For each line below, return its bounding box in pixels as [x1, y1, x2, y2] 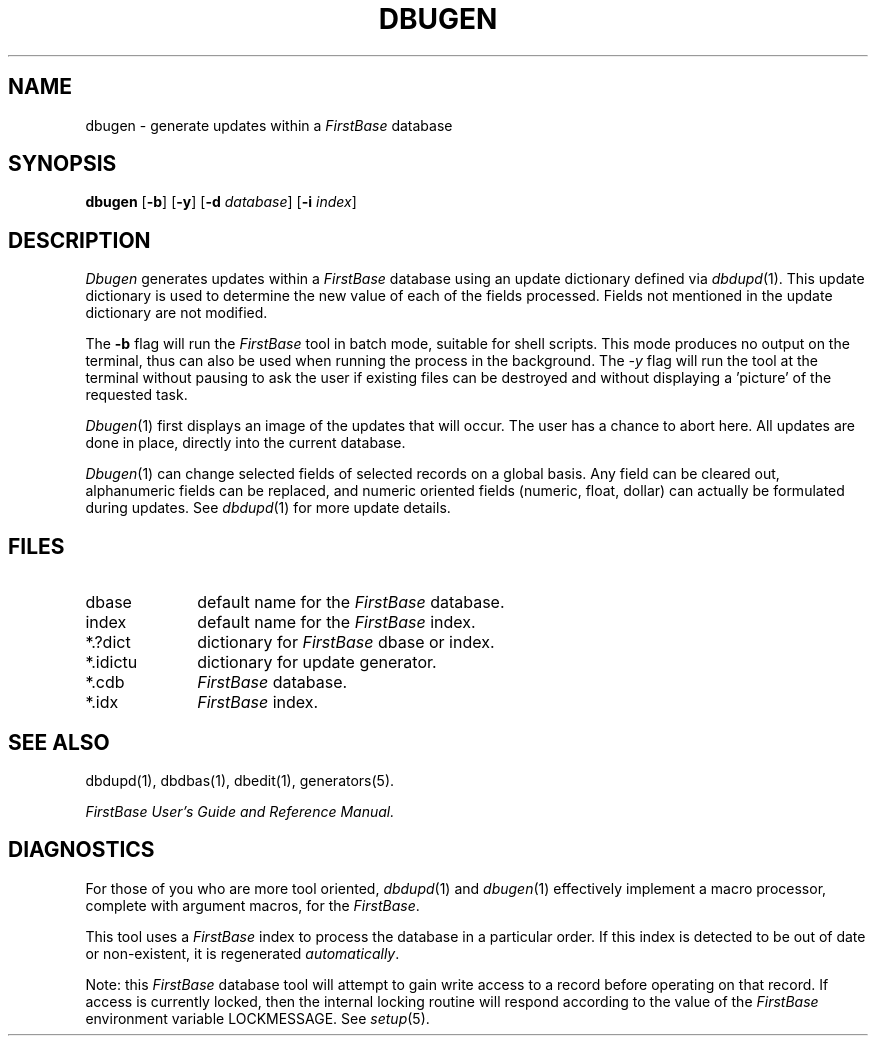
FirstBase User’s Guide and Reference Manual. [85, 802, 395, 820]
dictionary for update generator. [197, 652, 437, 673]
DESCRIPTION [8, 227, 151, 253]
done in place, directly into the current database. [85, 434, 406, 452]
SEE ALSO [8, 729, 110, 755]
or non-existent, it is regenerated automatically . [85, 944, 400, 962]
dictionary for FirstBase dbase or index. [197, 632, 495, 653]
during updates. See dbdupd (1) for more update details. [85, 499, 451, 517]
